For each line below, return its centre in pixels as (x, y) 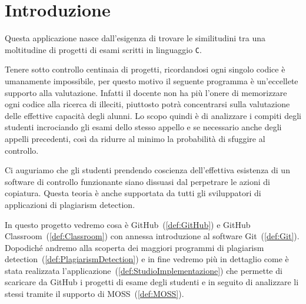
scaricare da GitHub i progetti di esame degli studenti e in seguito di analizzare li (152, 282)
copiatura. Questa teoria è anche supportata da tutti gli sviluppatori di (133, 193)
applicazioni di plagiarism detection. (70, 204)
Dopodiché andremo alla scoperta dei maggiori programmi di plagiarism (134, 247)
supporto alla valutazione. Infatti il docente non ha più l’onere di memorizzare (146, 92)
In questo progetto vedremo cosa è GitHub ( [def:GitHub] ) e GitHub (128, 224)
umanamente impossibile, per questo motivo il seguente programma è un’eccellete (152, 80)
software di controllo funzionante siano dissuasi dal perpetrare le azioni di (137, 181)
